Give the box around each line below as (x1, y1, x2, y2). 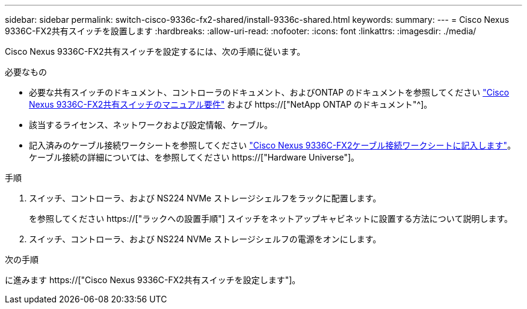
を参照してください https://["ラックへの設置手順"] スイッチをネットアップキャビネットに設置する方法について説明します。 (29, 213, 513, 224)
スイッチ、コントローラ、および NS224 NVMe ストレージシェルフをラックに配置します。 (29, 193, 381, 203)
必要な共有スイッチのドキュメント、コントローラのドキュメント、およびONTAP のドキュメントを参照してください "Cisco (29, 87, 510, 97)
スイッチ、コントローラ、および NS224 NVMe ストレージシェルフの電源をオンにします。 (29, 234, 381, 244)
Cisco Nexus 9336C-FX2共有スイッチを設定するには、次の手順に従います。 (5, 46, 306, 57)
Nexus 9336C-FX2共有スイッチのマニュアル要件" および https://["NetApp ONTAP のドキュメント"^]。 (29, 99, 433, 109)
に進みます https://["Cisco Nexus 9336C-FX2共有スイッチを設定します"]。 (5, 275, 301, 285)
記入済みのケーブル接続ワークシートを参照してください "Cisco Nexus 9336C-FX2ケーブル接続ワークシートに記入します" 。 (29, 140, 516, 150)
